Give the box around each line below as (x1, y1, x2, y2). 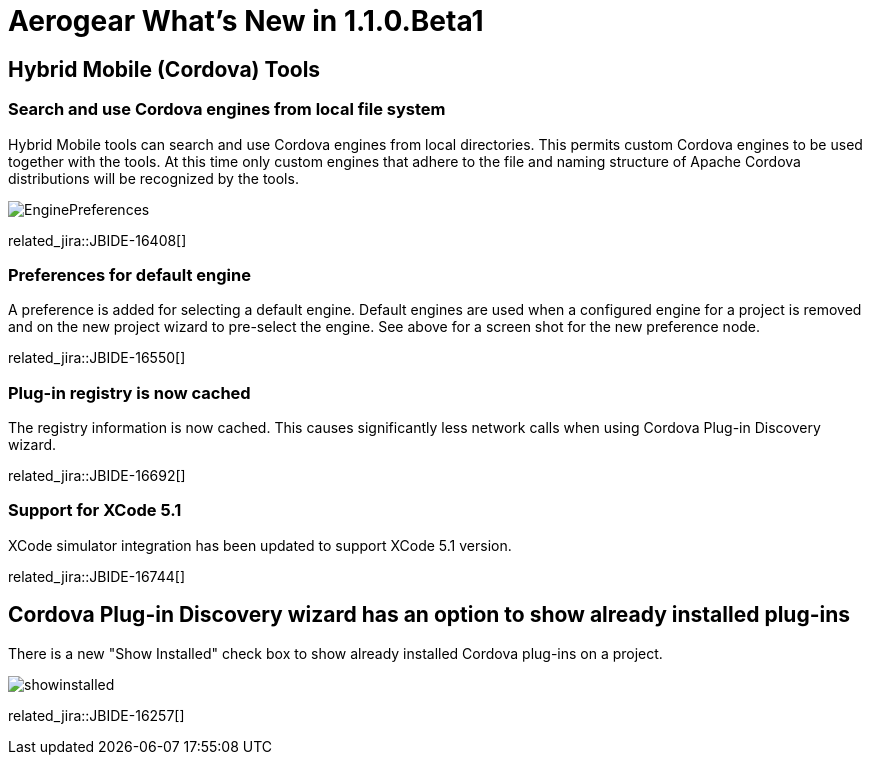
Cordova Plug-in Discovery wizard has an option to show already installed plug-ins (8, 602, 851, 628)
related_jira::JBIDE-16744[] (8, 567, 185, 585)
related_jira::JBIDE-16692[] (8, 467, 186, 485)
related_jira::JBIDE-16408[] (8, 231, 187, 249)
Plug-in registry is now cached (8, 382, 251, 403)
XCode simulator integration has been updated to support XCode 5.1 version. (8, 536, 512, 554)
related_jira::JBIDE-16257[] (8, 706, 185, 724)
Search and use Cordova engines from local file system (8, 99, 446, 120)
